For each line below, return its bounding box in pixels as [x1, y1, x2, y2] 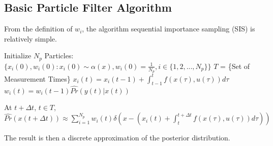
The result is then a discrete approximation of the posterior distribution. [4, 132, 230, 143]
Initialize [4, 50, 32, 61]
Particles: [44, 50, 74, 61]
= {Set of [220, 60, 250, 71]
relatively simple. [4, 33, 57, 44]
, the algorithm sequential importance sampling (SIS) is [82, 23, 255, 34]
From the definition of [4, 23, 73, 34]
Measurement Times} [4, 73, 71, 84]
